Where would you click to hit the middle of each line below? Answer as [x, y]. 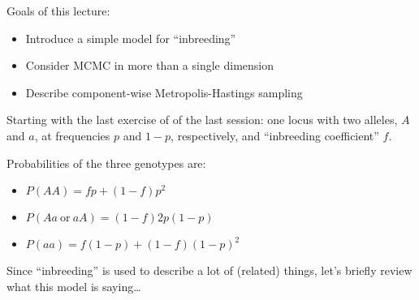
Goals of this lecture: [58, 11]
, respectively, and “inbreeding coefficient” [275, 135]
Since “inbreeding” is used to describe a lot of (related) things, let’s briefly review [209, 270]
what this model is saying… [74, 286]
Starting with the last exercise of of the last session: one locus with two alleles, [202, 120]
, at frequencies [72, 135]
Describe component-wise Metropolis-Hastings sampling [164, 92]
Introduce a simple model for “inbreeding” [131, 38]
